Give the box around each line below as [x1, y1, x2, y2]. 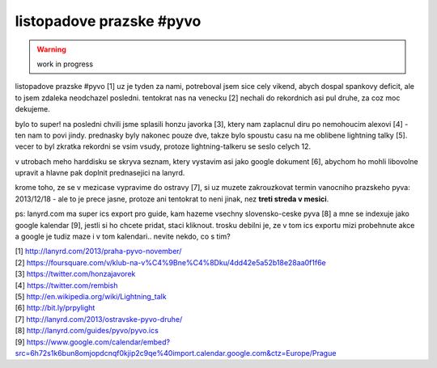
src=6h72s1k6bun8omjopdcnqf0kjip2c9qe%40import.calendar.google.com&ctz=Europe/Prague [15, 348, 337, 357]
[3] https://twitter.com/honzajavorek [15, 269, 136, 279]
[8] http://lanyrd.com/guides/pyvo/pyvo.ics [15, 326, 159, 336]
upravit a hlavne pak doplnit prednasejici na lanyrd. [15, 168, 185, 178]
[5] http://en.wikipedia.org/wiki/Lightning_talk [15, 291, 167, 301]
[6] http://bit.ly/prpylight [15, 303, 95, 313]
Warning [36, 44, 66, 54]
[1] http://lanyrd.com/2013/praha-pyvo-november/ [15, 247, 182, 256]
